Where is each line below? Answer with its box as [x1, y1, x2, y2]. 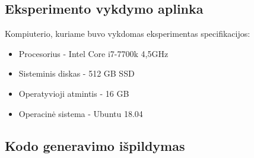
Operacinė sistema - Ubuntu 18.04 [18, 107, 143, 119]
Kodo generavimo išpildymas [5, 136, 185, 154]
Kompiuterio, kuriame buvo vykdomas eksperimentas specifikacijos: [5, 27, 250, 40]
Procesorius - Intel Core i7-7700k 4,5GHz [18, 47, 169, 59]
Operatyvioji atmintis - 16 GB [18, 87, 129, 99]
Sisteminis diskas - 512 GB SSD [18, 67, 135, 80]
